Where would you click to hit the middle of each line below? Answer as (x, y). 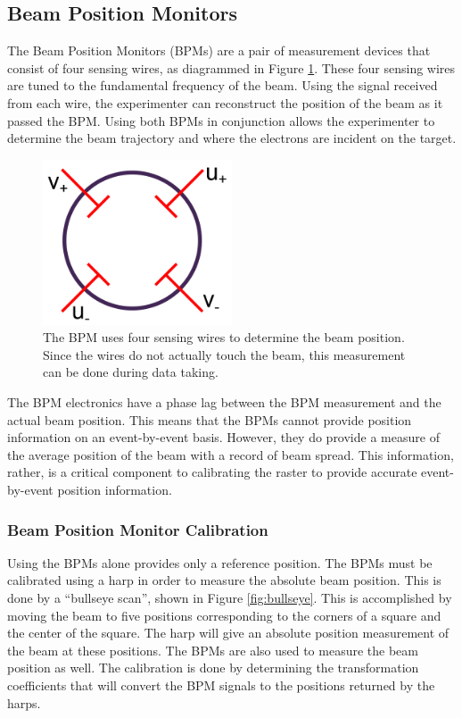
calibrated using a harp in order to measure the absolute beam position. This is (224, 580)
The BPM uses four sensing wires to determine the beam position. (224, 337)
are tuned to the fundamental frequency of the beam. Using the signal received (223, 85)
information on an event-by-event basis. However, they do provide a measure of (223, 437)
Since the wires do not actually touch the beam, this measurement (224, 354)
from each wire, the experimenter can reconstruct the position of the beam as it (225, 102)
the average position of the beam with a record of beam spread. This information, (231, 454)
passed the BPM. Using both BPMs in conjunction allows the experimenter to (221, 120)
